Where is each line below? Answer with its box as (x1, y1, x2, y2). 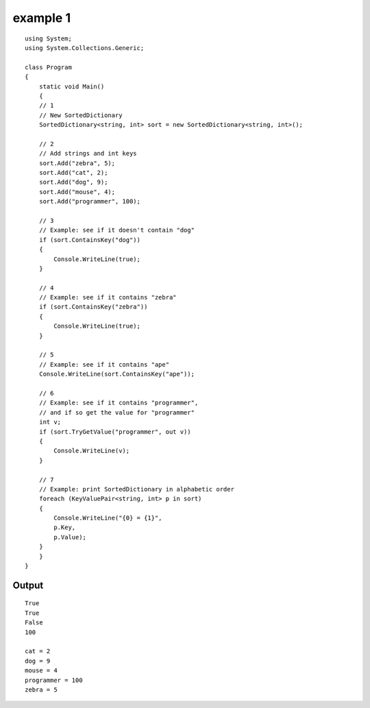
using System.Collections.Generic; (25, 44, 145, 51)
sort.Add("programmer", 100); (38, 197, 140, 206)
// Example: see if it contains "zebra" (38, 293, 177, 302)
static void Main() (38, 82, 105, 90)
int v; (38, 418, 62, 426)
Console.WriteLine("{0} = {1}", (53, 514, 162, 522)
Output (12, 579, 44, 591)
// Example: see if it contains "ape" (38, 361, 170, 368)
